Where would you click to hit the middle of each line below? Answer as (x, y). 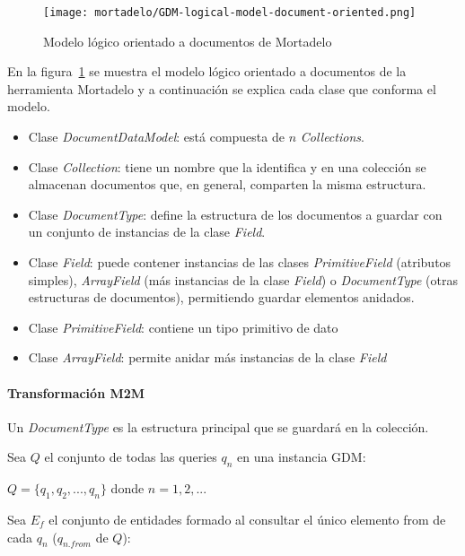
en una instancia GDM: (302, 457)
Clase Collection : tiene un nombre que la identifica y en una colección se (227, 166)
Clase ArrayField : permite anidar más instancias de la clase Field (207, 357)
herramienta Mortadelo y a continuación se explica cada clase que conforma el (222, 88)
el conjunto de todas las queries (131, 457)
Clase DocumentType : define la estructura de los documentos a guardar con (235, 214)
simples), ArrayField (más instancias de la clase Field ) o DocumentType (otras (243, 279)
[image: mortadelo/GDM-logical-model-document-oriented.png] (230, 13)
